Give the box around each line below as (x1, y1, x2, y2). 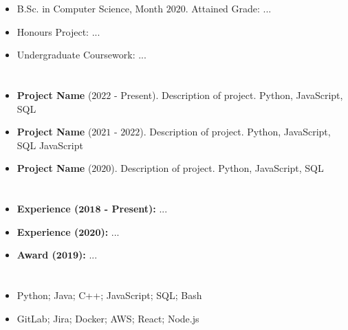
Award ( (17, 247, 56, 262)
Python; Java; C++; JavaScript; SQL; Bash (17, 288, 202, 302)
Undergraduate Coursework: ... (17, 47, 146, 62)
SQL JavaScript (17, 137, 83, 152)
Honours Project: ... (17, 24, 100, 38)
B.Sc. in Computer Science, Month (17, 1, 163, 15)
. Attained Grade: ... (185, 1, 272, 15)
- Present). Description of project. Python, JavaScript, (113, 87, 343, 102)
